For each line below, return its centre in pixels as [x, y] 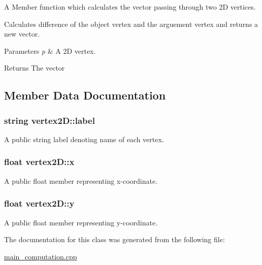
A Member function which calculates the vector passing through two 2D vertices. [130, 7]
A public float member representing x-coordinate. [81, 180]
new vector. [22, 34]
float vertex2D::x [39, 162]
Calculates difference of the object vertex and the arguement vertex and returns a [131, 24]
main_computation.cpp [41, 256]
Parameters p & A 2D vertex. [50, 51]
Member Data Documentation [85, 95]
